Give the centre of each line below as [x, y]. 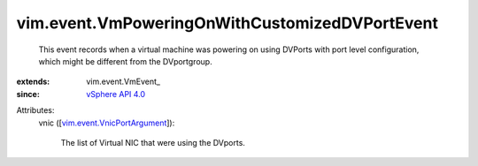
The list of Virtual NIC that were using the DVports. [153, 142]
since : [28, 94]
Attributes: [35, 110]
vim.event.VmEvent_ [123, 82]
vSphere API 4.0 [116, 94]
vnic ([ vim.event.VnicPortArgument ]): [107, 123]
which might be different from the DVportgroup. [125, 61]
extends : [33, 82]
